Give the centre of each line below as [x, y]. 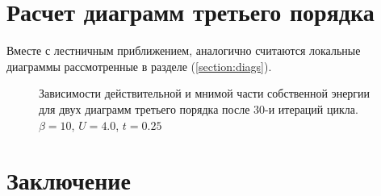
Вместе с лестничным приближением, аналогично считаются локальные [184, 50]
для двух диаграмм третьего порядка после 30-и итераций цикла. [199, 108]
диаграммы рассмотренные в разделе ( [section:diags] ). [139, 66]
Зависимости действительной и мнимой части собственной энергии [205, 93]
